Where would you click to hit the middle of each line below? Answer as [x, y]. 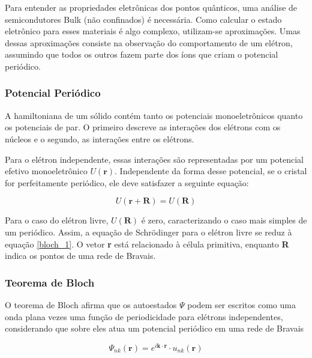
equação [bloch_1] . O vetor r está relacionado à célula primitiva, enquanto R [147, 244]
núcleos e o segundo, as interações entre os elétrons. [100, 138]
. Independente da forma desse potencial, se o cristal [211, 171]
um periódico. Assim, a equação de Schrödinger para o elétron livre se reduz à [148, 232]
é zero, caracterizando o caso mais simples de [224, 220]
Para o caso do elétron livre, [57, 220]
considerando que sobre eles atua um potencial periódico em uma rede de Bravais [154, 328]
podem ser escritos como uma [241, 304]
